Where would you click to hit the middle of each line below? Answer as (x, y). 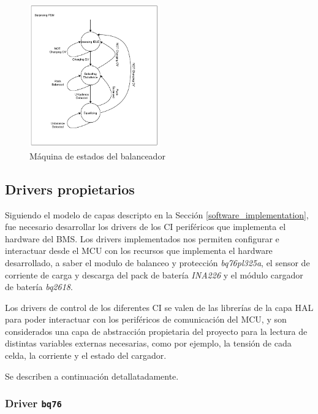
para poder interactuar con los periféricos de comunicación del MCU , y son (146, 319)
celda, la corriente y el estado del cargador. (86, 355)
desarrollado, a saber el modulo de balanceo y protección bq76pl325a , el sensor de (157, 262)
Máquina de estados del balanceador (97, 155)
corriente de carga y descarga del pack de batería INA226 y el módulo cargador (154, 274)
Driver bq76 (33, 403)
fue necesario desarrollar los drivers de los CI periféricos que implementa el (146, 227)
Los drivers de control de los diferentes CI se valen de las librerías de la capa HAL (159, 307)
